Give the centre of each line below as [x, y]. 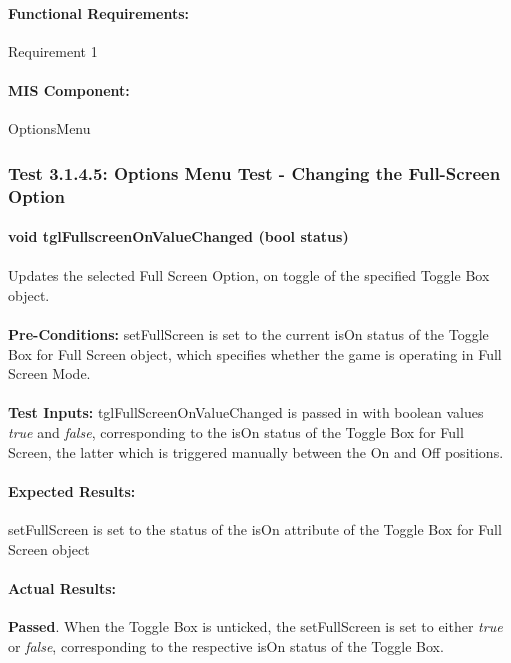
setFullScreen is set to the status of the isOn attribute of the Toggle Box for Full [255, 529]
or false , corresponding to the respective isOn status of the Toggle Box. [226, 645]
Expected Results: [72, 490]
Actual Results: [62, 587]
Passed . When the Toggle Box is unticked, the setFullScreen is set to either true [255, 626]
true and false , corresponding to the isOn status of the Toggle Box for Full [236, 432]
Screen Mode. [49, 373]
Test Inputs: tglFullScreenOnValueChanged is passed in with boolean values [246, 412]
